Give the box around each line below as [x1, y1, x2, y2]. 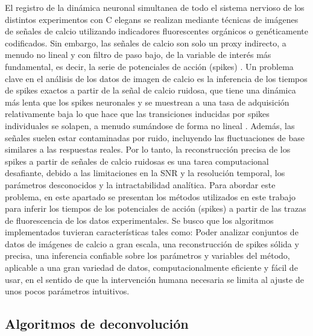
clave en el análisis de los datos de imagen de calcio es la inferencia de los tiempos [5, 72, 308, 84]
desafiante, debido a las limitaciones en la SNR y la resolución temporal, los [5, 166, 285, 179]
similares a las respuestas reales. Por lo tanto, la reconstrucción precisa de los [5, 143, 291, 156]
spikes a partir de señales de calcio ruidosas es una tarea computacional [5, 154, 269, 167]
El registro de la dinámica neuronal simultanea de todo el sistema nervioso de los [5, 1, 305, 13]
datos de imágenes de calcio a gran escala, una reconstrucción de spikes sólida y [5, 237, 299, 250]
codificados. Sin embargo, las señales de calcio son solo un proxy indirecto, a [5, 36, 286, 49]
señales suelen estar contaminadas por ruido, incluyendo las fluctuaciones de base [5, 131, 305, 144]
